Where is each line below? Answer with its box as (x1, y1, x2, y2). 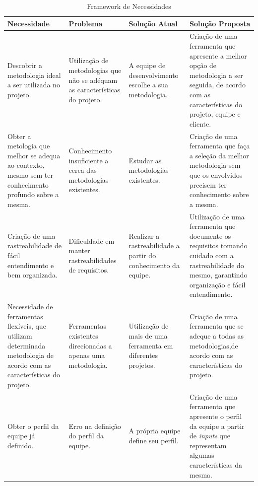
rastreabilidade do (189, 260, 244, 270)
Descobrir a (7, 60, 42, 70)
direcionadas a (68, 340, 112, 350)
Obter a (7, 131, 31, 141)
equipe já (7, 430, 35, 441)
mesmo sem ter (7, 170, 53, 180)
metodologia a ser (189, 69, 243, 80)
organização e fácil (189, 279, 246, 289)
